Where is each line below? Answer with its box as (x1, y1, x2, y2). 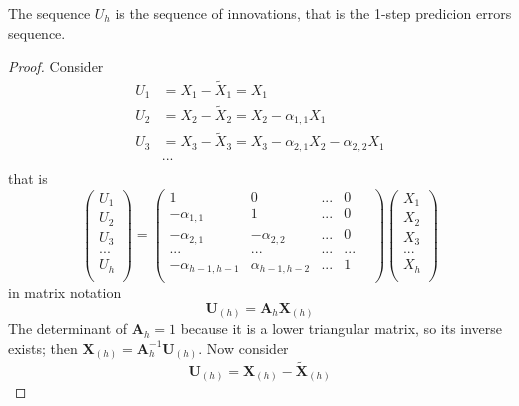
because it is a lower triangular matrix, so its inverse (180, 318, 503, 339)
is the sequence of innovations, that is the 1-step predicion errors (115, 3, 512, 23)
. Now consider (198, 337, 289, 358)
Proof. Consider (8, 56, 104, 77)
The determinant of (8, 318, 128, 339)
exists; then (8, 337, 78, 358)
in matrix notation (8, 282, 122, 303)
